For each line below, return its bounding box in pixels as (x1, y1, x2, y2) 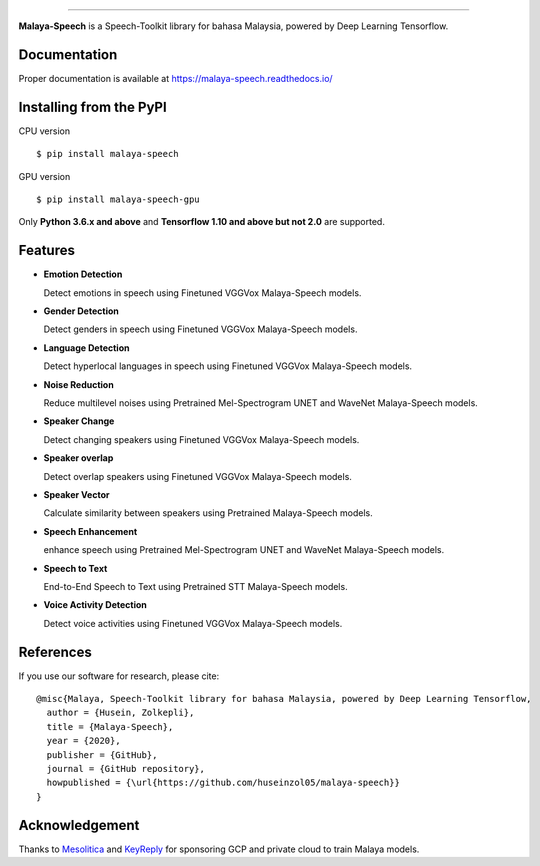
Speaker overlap (43, 452, 114, 464)
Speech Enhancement (43, 525, 138, 537)
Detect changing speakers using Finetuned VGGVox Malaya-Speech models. (43, 433, 360, 445)
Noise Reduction (43, 378, 114, 390)
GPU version (18, 170, 71, 182)
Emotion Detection (43, 268, 123, 280)
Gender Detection (43, 305, 119, 317)
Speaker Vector (43, 488, 110, 500)
